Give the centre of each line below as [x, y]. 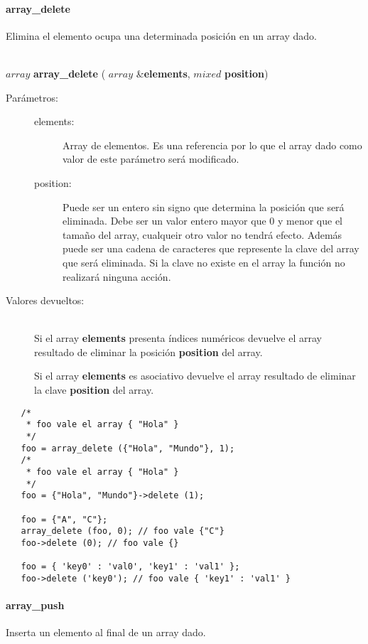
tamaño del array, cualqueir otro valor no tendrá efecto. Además [202, 234]
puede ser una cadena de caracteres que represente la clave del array [211, 248]
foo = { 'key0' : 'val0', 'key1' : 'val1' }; [130, 567]
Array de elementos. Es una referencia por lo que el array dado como [212, 145]
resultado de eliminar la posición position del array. [148, 351]
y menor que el [310, 221]
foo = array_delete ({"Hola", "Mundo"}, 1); [128, 448]
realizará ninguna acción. [117, 276]
